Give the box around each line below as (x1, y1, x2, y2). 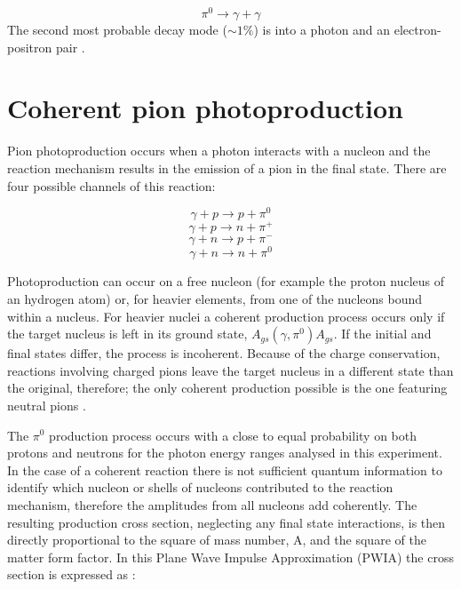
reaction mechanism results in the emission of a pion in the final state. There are (7, 158, 447, 177)
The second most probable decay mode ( (7, 20, 227, 39)
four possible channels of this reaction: (7, 176, 216, 195)
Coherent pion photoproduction (7, 90, 404, 126)
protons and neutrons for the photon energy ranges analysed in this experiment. (7, 443, 442, 462)
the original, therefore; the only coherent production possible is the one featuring (7, 378, 448, 397)
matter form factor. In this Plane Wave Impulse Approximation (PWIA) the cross (7, 547, 454, 566)
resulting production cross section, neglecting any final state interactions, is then (7, 513, 446, 531)
